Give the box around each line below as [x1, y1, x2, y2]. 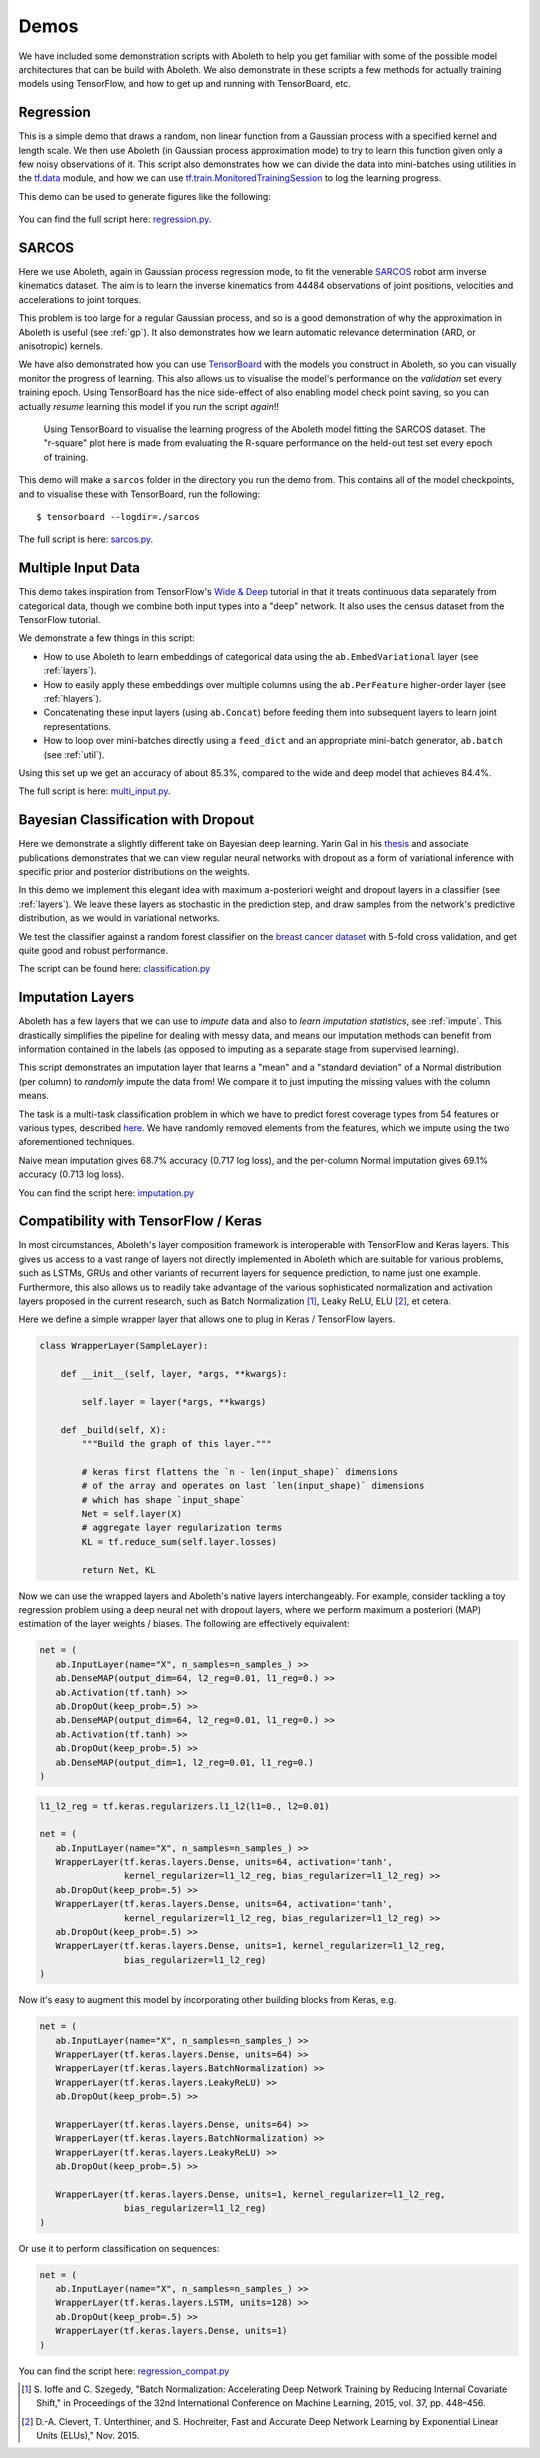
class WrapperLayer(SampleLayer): [39, 1340, 209, 1352]
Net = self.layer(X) [81, 1508, 183, 1520]
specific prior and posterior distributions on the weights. [18, 866, 250, 878]
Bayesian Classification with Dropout [18, 811, 255, 829]
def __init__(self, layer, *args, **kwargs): [60, 1368, 288, 1380]
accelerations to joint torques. [18, 293, 142, 305]
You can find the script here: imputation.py [18, 1186, 195, 1199]
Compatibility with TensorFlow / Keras [18, 1213, 263, 1230]
